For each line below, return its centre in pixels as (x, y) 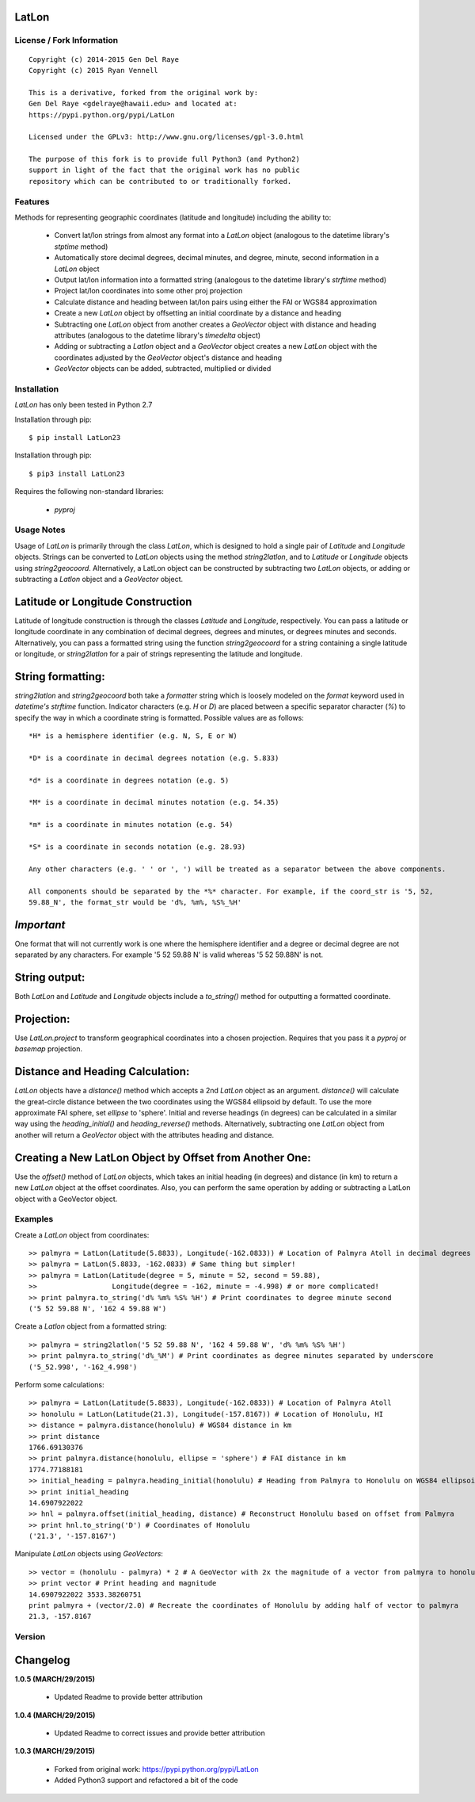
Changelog (42, 1660)
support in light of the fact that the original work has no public (164, 170)
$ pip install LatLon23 (75, 438)
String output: (50, 978)
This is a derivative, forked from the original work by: (144, 92)
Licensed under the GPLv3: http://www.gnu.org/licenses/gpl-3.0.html (167, 137)
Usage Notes (40, 530)
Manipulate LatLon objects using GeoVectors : (89, 1554)
